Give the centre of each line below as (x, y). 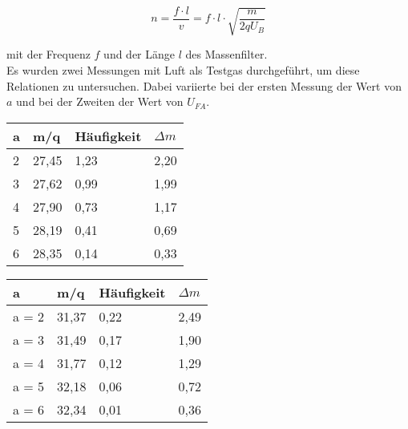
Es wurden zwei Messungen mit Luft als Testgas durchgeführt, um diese (183, 69)
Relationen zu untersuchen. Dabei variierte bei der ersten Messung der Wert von (204, 85)
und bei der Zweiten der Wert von (100, 101)
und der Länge (139, 54)
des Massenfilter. (226, 54)
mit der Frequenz (48, 54)
